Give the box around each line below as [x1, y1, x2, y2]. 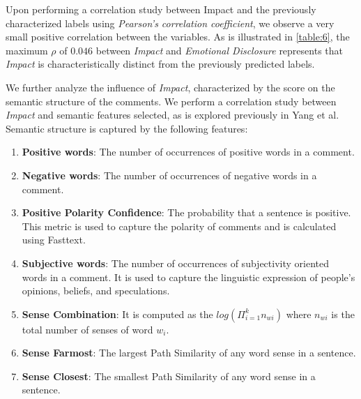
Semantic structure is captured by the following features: [6, 121, 248, 135]
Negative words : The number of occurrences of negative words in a [22, 167, 317, 182]
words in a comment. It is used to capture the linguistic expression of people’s [22, 269, 355, 284]
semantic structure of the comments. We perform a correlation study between [6, 93, 337, 108]
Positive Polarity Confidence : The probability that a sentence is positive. [22, 205, 351, 220]
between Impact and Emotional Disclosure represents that [95, 43, 343, 57]
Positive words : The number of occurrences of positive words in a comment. [22, 144, 355, 159]
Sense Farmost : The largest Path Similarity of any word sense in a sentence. [22, 345, 356, 360]
